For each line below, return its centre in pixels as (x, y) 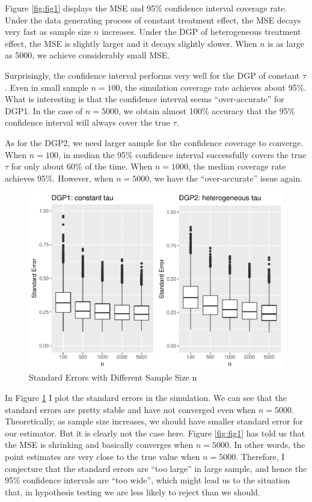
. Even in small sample (47, 87)
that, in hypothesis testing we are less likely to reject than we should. (133, 491)
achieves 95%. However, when (59, 178)
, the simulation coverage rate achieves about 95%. (213, 87)
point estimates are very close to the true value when (102, 456)
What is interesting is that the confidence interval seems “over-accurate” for (145, 99)
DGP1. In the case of (44, 110)
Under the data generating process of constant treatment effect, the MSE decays (153, 20)
